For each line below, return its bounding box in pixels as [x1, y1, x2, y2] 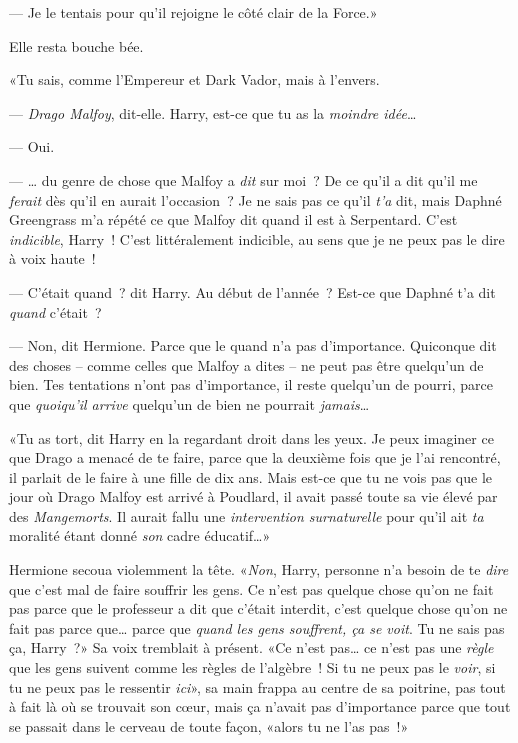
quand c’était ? [9, 301, 102, 322]
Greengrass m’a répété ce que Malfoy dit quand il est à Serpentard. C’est [9, 209, 458, 230]
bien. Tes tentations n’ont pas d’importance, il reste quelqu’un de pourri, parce [9, 374, 493, 395]
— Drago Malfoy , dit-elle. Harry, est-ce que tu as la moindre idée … [9, 102, 417, 123]
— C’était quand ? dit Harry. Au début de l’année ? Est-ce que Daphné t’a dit [9, 281, 496, 302]
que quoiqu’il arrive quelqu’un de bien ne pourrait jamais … [9, 393, 370, 414]
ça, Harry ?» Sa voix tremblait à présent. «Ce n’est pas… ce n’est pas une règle [9, 637, 494, 658]
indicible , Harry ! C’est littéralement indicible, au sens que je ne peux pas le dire [9, 228, 505, 249]
